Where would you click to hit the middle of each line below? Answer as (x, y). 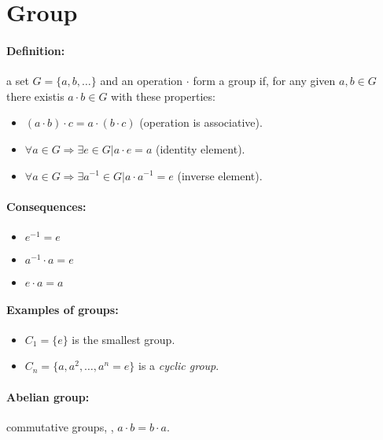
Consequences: (46, 206)
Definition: (36, 50)
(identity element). (200, 148)
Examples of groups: (63, 309)
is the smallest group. (123, 339)
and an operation (142, 81)
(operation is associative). (201, 122)
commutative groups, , (60, 426)
